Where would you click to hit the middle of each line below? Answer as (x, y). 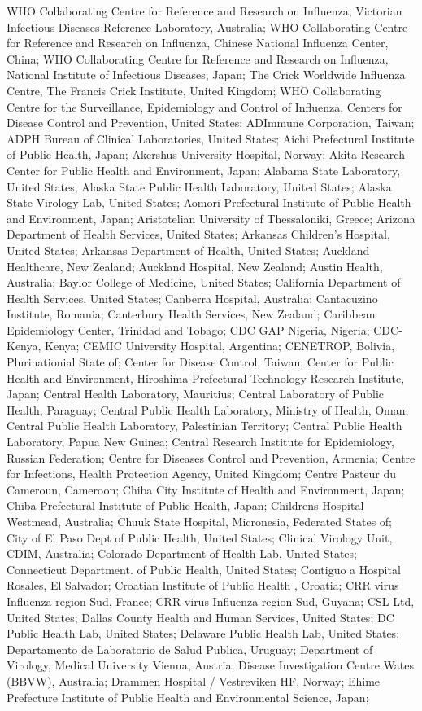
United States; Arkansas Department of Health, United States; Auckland (188, 250)
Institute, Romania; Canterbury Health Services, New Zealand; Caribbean (191, 314)
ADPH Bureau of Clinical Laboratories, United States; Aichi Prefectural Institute (211, 138)
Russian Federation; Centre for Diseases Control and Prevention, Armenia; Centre (211, 457)
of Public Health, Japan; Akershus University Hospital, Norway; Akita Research (206, 154)
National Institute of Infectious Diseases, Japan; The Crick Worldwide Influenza (206, 75)
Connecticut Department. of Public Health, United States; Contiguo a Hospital (204, 569)
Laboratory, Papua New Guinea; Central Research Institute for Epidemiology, (200, 442)
